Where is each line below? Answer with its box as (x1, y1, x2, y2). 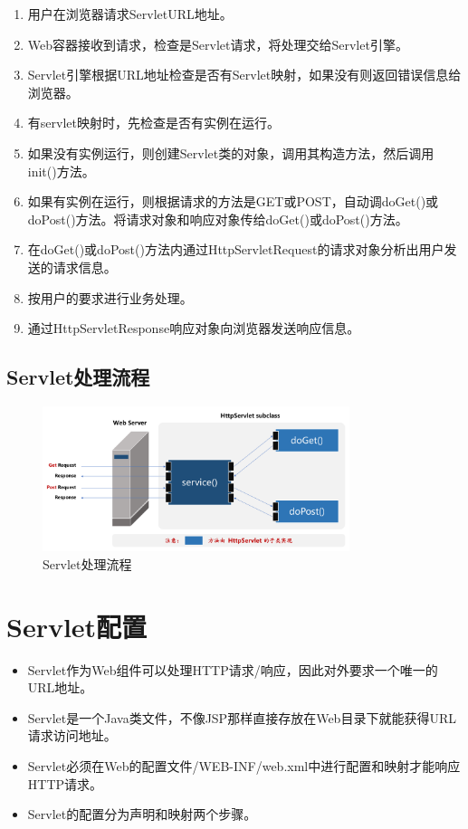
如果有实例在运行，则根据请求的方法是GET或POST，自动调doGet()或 (27, 192, 439, 211)
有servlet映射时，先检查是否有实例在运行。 (27, 113, 280, 132)
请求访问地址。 (27, 726, 117, 745)
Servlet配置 (6, 607, 148, 644)
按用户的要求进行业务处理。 (27, 288, 193, 307)
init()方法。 (27, 161, 95, 180)
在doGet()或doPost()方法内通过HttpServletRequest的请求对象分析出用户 (27, 240, 444, 259)
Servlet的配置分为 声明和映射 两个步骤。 (27, 805, 257, 824)
